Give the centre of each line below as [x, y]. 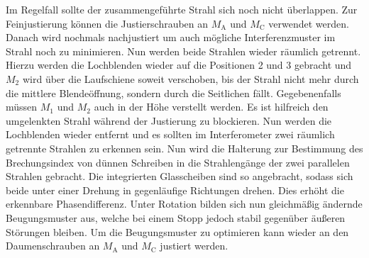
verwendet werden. [309, 23]
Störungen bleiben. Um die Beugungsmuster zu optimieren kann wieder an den [177, 231]
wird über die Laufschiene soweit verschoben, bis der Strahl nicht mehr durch [191, 78]
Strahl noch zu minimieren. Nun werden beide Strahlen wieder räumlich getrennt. [183, 51]
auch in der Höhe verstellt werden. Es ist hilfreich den [211, 107]
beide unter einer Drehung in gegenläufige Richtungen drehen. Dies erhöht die [175, 190]
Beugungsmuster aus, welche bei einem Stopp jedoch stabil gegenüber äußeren [176, 217]
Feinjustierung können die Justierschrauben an [107, 23]
